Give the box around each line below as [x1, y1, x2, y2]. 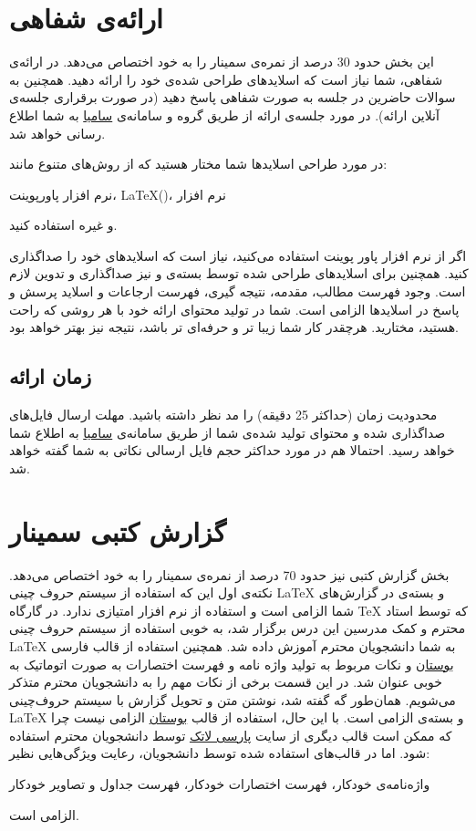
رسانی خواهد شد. [9, 123, 106, 142]
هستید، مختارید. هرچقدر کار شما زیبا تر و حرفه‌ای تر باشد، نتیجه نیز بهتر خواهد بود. [9, 317, 459, 337]
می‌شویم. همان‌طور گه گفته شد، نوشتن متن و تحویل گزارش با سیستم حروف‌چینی [9, 690, 456, 709]
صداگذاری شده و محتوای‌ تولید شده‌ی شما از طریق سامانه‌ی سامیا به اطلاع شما [9, 422, 446, 441]
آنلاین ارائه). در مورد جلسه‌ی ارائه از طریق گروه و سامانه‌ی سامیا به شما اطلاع [9, 105, 440, 124]
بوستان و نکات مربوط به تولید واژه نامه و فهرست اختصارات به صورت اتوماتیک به [9, 654, 454, 673]
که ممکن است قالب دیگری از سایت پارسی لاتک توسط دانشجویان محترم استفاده [9, 725, 452, 744]
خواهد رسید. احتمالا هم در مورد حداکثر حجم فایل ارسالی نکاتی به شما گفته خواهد [9, 441, 455, 460]
